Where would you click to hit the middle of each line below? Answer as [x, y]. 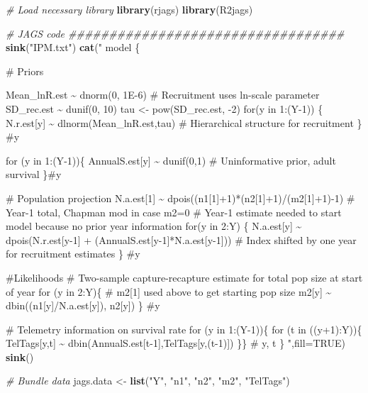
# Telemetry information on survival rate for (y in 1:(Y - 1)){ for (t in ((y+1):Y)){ [184, 329]
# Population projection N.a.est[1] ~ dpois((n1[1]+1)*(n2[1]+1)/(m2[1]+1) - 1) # [180, 198]
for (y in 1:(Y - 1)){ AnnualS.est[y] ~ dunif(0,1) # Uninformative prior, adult [171, 160]
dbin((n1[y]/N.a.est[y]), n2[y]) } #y [83, 305]
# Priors [25, 71]
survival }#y [34, 174]
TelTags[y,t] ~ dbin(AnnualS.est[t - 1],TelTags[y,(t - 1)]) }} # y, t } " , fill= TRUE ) [175, 343]
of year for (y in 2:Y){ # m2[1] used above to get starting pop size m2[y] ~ [169, 291]
